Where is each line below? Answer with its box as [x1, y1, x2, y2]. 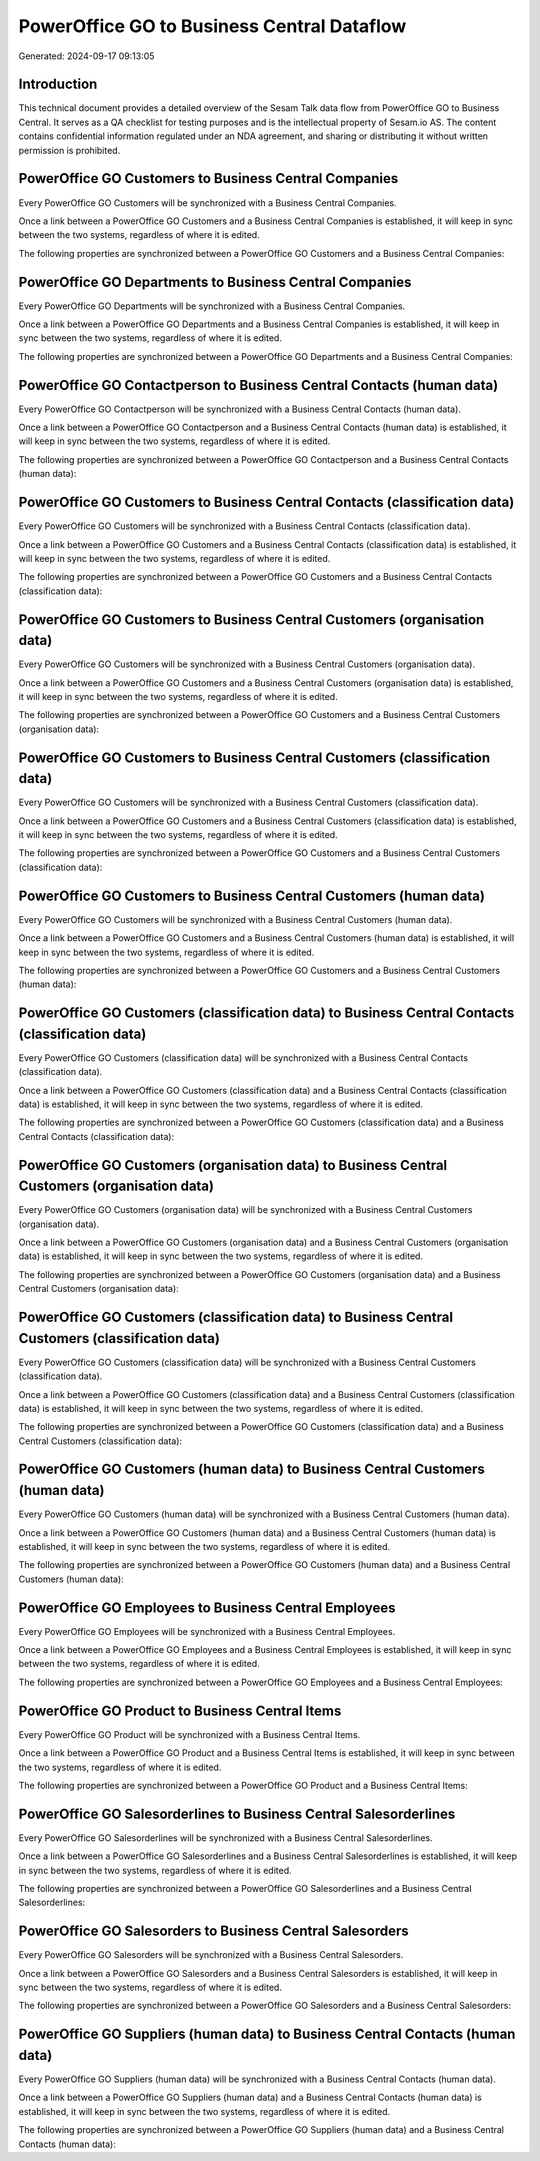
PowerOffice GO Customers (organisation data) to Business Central [18, 1156, 448, 1174]
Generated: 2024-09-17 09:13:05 [18, 50, 155, 62]
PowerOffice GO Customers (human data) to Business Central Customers [18, 1461, 485, 1478]
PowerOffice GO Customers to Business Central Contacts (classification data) [18, 494, 515, 511]
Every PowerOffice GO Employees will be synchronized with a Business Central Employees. [18, 1625, 396, 1637]
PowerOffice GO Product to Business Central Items [18, 1702, 342, 1719]
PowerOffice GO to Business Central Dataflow [18, 15, 407, 37]
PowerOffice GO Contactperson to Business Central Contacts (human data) [18, 376, 499, 394]
